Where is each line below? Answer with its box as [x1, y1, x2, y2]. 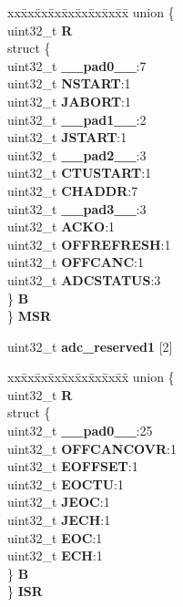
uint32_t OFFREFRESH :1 [7, 234, 171, 253]
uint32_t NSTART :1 [7, 74, 131, 93]
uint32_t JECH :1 [7, 510, 111, 530]
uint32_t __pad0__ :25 [7, 421, 153, 440]
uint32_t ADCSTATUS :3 [7, 270, 161, 289]
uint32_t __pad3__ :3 [7, 199, 147, 218]
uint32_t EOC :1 [7, 528, 103, 547]
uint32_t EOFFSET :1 [7, 457, 138, 476]
